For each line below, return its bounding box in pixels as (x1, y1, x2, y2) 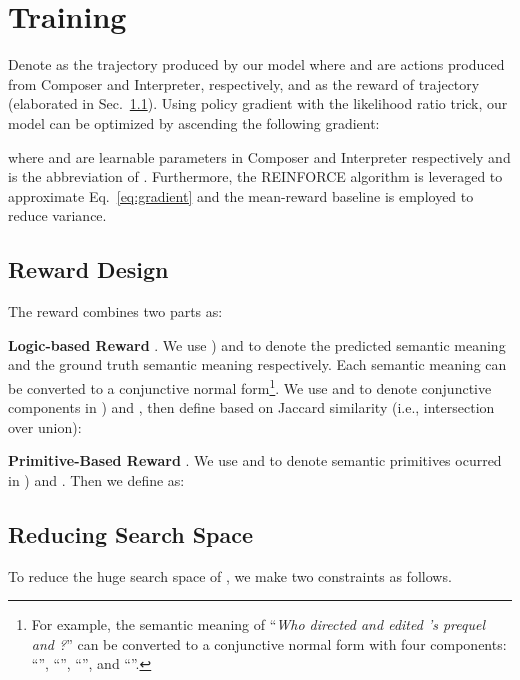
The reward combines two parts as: (8, 301, 223, 322)
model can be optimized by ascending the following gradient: (8, 112, 380, 133)
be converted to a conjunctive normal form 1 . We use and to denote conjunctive (8, 374, 492, 398)
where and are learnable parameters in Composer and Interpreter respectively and (8, 146, 511, 167)
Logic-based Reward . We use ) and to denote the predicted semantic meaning (8, 334, 506, 355)
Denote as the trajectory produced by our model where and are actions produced (8, 54, 505, 75)
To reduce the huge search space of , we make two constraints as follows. (8, 565, 452, 586)
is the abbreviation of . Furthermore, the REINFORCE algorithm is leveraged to (8, 166, 503, 187)
